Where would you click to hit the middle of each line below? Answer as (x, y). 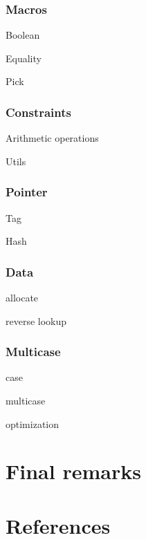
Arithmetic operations (52, 138)
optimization (33, 423)
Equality (24, 58)
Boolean (23, 35)
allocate (22, 298)
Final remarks (73, 471)
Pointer (27, 192)
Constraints (38, 112)
